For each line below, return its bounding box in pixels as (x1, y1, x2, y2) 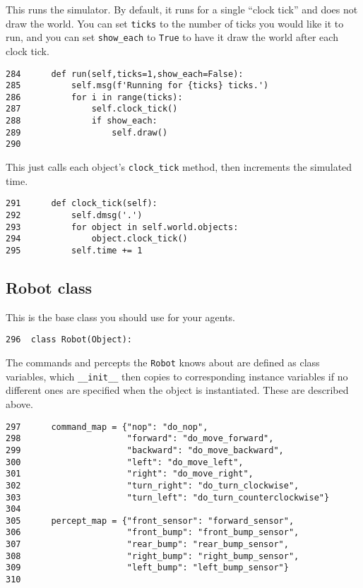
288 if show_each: (6, 116, 157, 126)
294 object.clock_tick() (6, 234, 188, 244)
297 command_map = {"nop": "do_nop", (6, 421, 208, 432)
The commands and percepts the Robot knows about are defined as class (6, 355, 320, 370)
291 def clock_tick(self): (6, 198, 157, 209)
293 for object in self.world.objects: (6, 222, 239, 232)
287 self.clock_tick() (6, 104, 178, 114)
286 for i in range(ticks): (6, 92, 183, 102)
